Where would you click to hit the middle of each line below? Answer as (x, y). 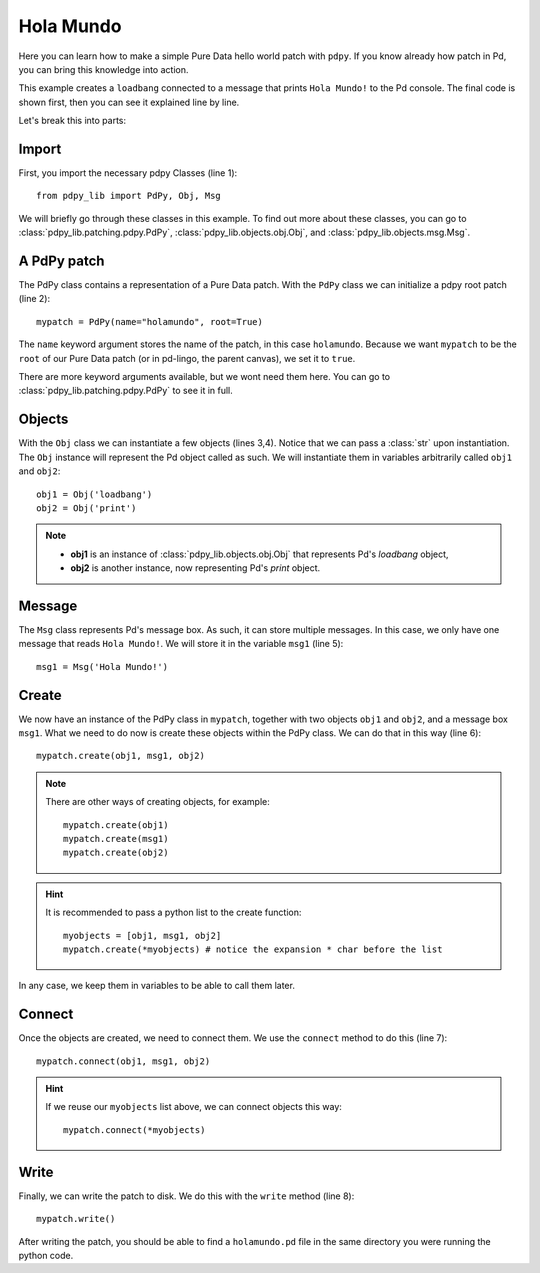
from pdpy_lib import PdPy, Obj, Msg (129, 196)
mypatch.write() (76, 1219)
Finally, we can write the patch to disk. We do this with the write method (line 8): (186, 1196)
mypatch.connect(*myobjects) (134, 1129)
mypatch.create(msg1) (116, 839)
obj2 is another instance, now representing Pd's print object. (195, 568)
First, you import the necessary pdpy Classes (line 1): (128, 173)
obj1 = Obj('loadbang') (94, 494)
